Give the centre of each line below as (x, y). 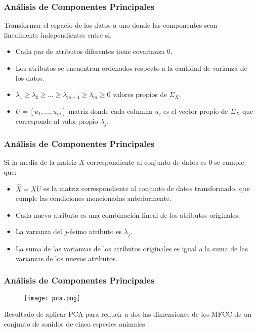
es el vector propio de (196, 111)
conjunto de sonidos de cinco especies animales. (76, 323)
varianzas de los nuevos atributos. (66, 258)
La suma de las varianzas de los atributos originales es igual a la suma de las (132, 249)
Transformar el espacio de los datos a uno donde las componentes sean (111, 25)
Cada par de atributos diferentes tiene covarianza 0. (94, 51)
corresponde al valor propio (57, 121)
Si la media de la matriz (41, 162)
